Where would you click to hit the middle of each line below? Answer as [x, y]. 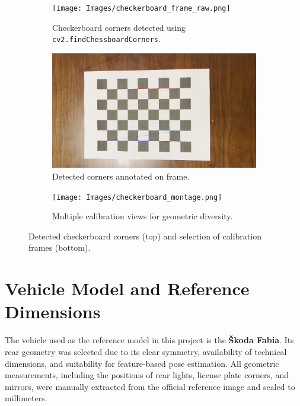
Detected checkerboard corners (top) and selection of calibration [145, 236]
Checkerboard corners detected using [119, 27]
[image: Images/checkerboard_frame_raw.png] [141, 8]
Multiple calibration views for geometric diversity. [143, 216]
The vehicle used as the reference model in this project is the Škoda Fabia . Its [149, 340]
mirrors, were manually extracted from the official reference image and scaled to [150, 386]
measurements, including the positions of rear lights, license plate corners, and [147, 375]
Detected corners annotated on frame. [121, 176]
